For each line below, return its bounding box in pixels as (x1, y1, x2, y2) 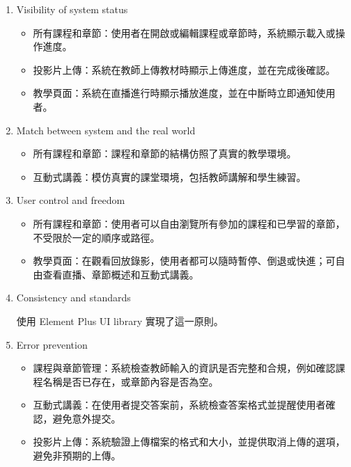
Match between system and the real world (16, 122, 196, 137)
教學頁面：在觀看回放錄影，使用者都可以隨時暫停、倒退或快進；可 (33, 253, 336, 268)
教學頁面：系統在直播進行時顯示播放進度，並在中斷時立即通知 (33, 86, 316, 100)
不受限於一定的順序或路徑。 (33, 230, 160, 244)
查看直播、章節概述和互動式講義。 (42, 267, 199, 281)
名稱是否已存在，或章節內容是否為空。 (42, 374, 219, 388)
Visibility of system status (16, 2, 128, 16)
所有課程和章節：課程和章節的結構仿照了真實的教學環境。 (33, 146, 297, 161)
